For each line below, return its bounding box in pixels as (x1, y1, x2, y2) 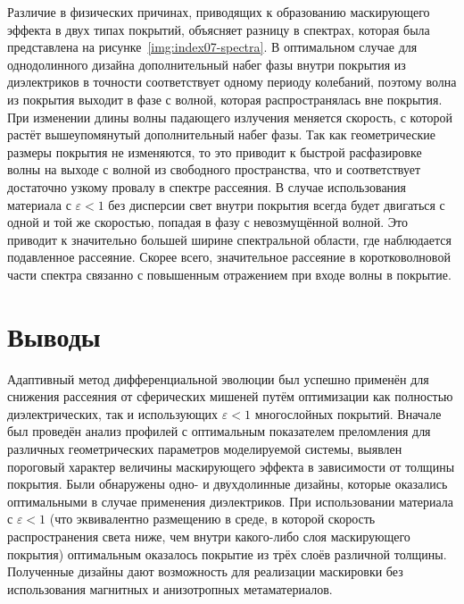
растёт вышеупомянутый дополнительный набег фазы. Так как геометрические (7, 125, 435, 144)
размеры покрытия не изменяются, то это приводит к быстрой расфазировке (7, 142, 422, 161)
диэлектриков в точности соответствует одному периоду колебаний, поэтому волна (7, 72, 457, 91)
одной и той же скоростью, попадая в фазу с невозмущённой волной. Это (7, 213, 408, 231)
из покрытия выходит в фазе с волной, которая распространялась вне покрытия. (7, 89, 443, 108)
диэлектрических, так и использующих (7, 404, 219, 423)
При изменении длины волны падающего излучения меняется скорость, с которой (7, 107, 452, 126)
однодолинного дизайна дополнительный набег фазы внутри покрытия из (7, 55, 406, 73)
